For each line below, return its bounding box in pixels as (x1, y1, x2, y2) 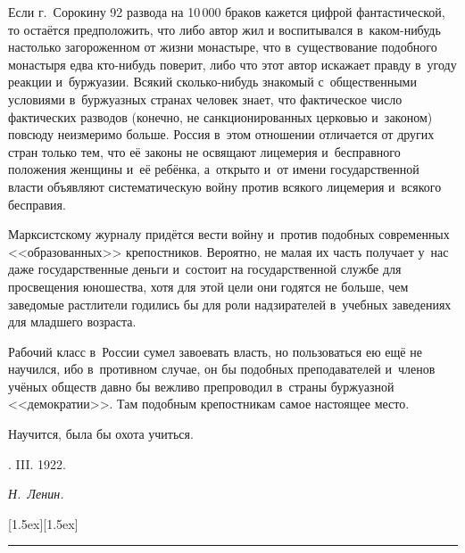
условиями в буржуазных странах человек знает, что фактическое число (8, 89, 403, 108)
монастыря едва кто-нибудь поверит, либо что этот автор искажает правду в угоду (8, 54, 457, 73)
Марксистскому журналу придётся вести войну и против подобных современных (8, 225, 450, 243)
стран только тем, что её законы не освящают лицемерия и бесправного (8, 142, 401, 161)
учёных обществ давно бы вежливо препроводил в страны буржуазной (8, 376, 394, 395)
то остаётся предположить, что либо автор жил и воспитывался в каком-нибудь (8, 20, 441, 38)
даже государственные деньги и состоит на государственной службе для (8, 260, 402, 278)
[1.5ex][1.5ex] (8, 514, 79, 532)
